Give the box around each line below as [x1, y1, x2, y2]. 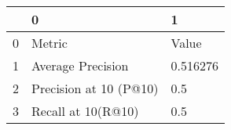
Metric [31, 34, 68, 52]
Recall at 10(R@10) [31, 102, 139, 120]
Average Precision [31, 56, 129, 74]
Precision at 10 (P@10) [31, 79, 159, 97]
